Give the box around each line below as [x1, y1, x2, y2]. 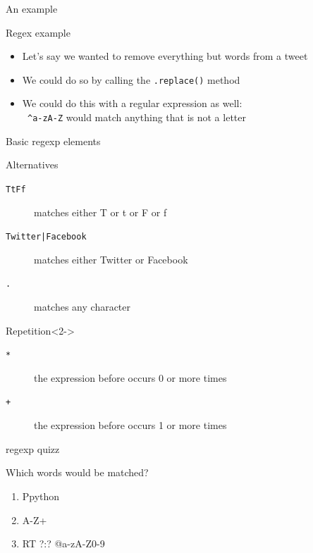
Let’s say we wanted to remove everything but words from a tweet [22, 49, 308, 63]
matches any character [34, 299, 131, 314]
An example [6, 1, 58, 15]
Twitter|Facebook [6, 232, 87, 242]
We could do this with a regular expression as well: [22, 96, 243, 111]
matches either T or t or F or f [34, 204, 167, 219]
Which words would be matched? [6, 465, 149, 480]
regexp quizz [6, 441, 60, 456]
